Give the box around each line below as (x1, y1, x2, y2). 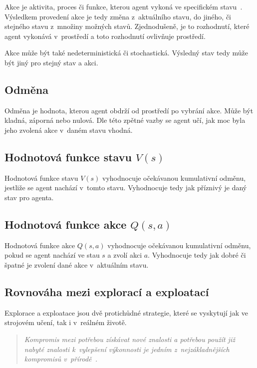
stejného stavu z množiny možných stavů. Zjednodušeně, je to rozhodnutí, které (4, 21, 250, 31)
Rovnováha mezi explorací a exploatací (4, 284, 209, 299)
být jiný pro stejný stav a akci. (4, 57, 98, 67)
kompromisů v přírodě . (24, 354, 97, 364)
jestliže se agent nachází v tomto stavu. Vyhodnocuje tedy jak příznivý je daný (4, 182, 247, 193)
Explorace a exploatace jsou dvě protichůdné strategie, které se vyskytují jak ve (4, 307, 248, 318)
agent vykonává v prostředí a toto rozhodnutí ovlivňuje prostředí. (4, 30, 206, 41)
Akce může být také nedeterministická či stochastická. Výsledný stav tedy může (4, 47, 248, 58)
